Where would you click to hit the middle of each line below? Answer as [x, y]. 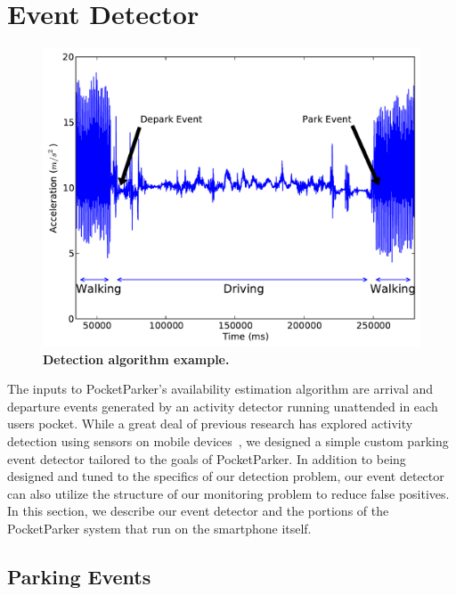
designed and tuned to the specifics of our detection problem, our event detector [226, 476]
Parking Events [79, 577]
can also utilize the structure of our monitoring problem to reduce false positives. [228, 493]
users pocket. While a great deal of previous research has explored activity [210, 424]
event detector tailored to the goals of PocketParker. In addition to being [207, 458]
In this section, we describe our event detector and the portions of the [198, 511]
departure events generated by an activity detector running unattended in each [223, 406]
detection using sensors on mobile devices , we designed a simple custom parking [228, 441]
